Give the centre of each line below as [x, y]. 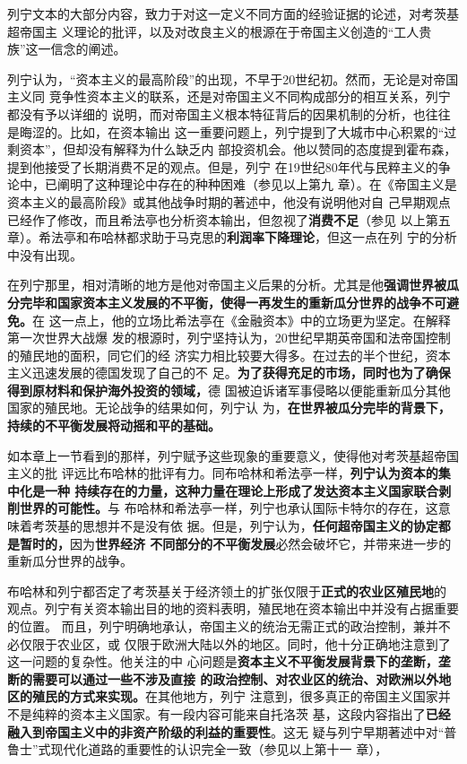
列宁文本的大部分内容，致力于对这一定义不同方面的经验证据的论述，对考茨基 [233, 13]
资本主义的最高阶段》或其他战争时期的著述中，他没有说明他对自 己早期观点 [229, 201]
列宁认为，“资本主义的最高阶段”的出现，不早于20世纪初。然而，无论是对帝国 [233, 78]
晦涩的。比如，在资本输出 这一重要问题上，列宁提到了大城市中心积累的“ [232, 131]
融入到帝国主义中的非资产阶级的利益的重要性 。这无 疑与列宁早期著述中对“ [226, 731]
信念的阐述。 [88, 49]
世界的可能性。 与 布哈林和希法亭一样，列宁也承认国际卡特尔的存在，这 [229, 508]
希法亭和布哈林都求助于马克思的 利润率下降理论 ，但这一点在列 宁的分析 [247, 237]
